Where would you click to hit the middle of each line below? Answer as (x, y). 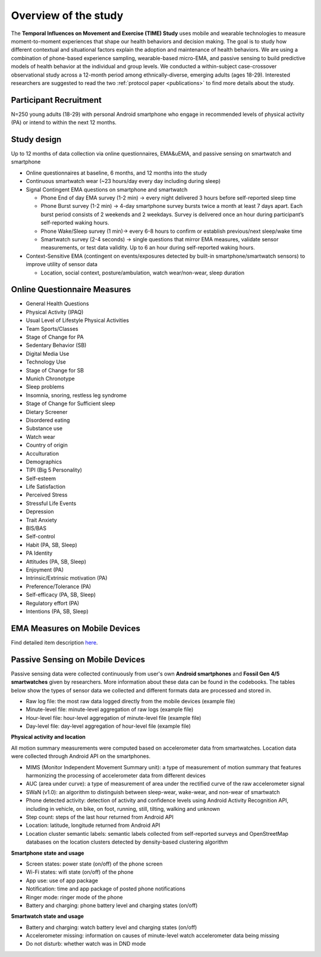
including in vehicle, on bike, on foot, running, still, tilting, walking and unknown (123, 808)
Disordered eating (48, 420)
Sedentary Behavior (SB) (56, 345)
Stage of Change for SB (55, 370)
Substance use (44, 428)
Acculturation (43, 453)
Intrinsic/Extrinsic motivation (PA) (67, 578)
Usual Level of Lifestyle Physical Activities (77, 320)
